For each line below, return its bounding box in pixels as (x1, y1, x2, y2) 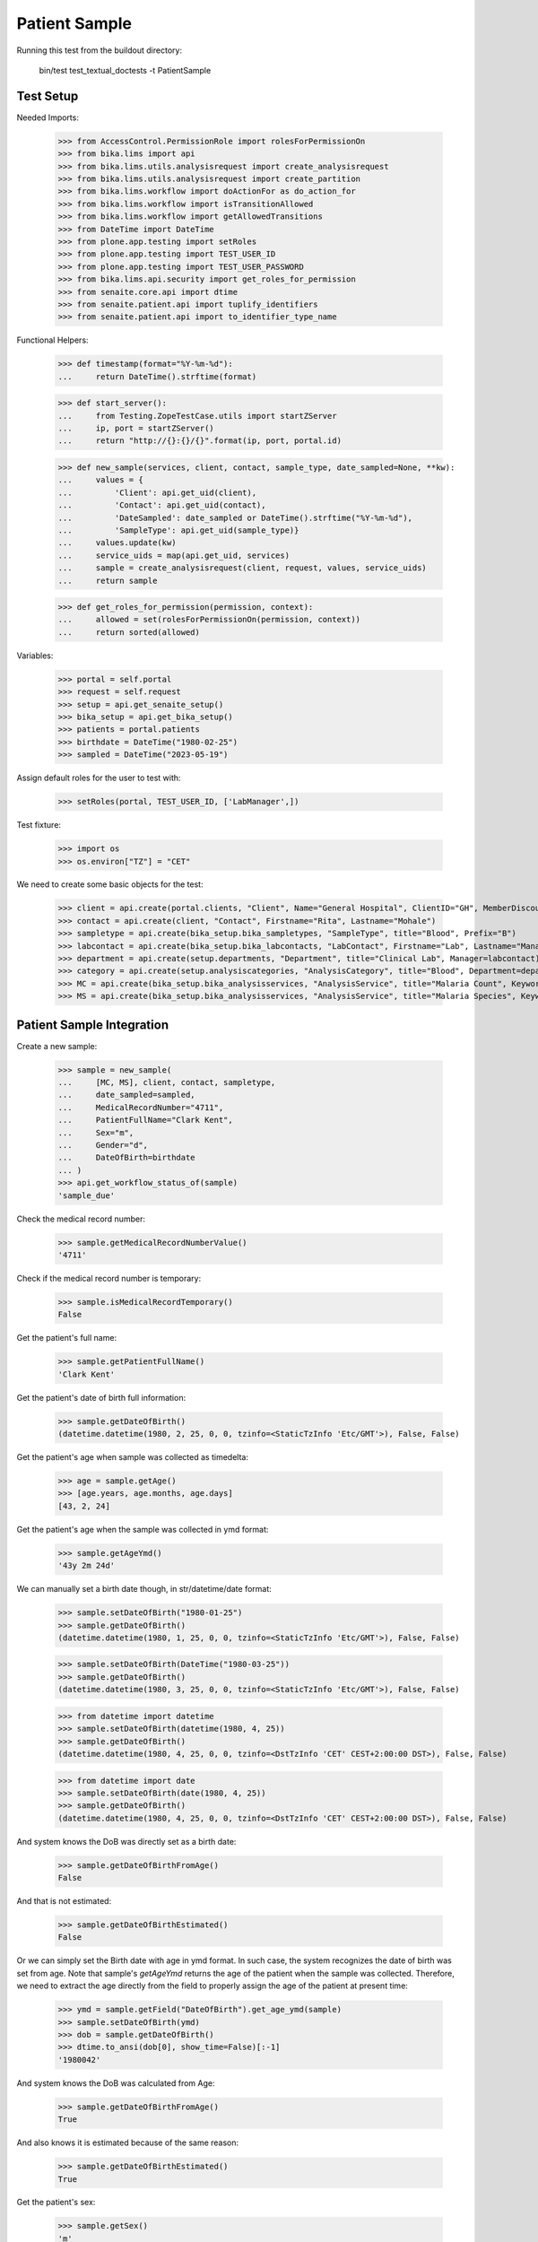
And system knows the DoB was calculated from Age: (16, 2077, 215, 2089)
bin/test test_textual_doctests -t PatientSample (39, 65, 212, 75)
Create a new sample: (16, 1040, 98, 1051)
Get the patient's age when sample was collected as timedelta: (16, 1452, 248, 1463)
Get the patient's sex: (16, 2197, 96, 2208)
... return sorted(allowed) (57, 627, 201, 637)
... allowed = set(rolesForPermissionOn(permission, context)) (57, 614, 361, 625)
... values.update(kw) (57, 538, 177, 548)
